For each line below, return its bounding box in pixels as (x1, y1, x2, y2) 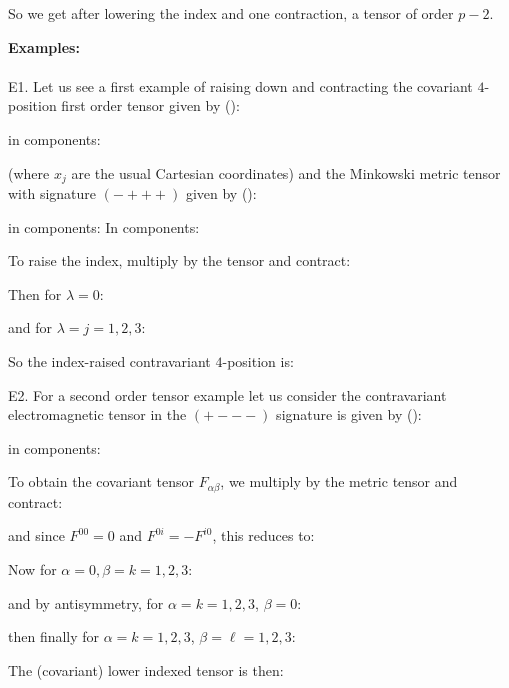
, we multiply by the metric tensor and (220, 471, 458, 492)
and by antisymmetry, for (8, 592, 164, 613)
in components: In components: (8, 216, 200, 237)
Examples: (8, 36, 80, 57)
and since (8, 525, 65, 546)
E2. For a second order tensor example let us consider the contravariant (8, 384, 447, 405)
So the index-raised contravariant (8, 350, 211, 371)
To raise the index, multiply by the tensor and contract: (8, 250, 351, 271)
